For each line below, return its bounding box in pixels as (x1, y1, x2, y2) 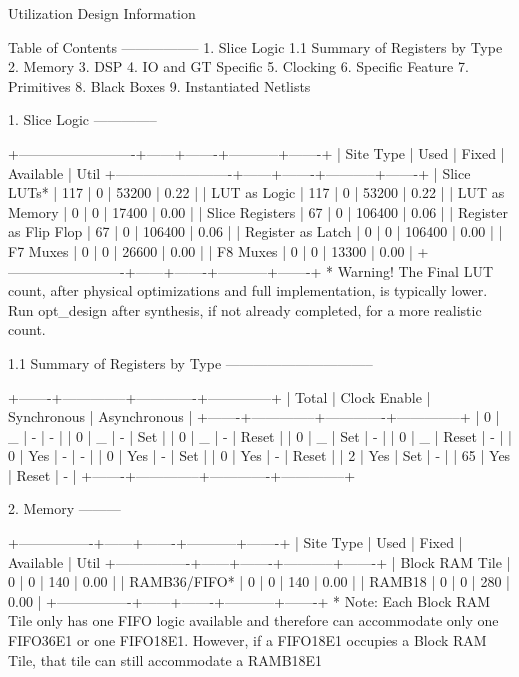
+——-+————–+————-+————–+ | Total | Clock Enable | (8, 386, 431, 407)
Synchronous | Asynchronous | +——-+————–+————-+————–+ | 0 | (8, 406, 500, 427)
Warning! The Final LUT (337, 260, 493, 281)
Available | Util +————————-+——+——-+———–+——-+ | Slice (8, 162, 471, 183)
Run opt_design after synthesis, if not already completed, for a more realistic (8, 299, 482, 320)
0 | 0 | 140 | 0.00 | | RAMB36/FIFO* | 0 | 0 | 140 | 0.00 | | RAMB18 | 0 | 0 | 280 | (8, 571, 510, 592)
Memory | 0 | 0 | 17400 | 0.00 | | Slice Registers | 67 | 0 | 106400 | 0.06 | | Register (8, 201, 508, 222)
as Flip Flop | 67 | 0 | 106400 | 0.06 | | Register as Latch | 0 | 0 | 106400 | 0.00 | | (8, 221, 503, 242)
